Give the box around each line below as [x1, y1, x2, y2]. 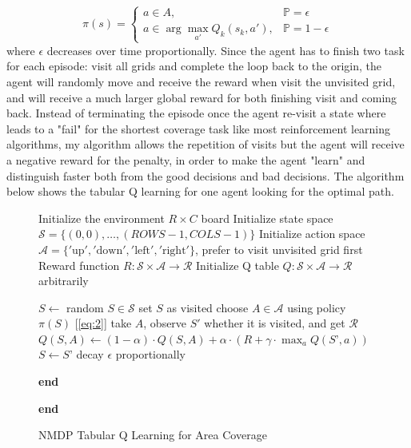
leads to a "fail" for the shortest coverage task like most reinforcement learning [6, 120, 391, 137]
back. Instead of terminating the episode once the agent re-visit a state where [6, 105, 386, 121]
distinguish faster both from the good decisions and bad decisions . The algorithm [6, 167, 405, 184]
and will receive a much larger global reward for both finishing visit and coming [6, 89, 397, 105]
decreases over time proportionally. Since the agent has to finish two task [46, 42, 405, 58]
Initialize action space [258, 225, 365, 242]
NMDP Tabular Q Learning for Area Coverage [38, 426, 267, 443]
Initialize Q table [196, 256, 279, 273]
